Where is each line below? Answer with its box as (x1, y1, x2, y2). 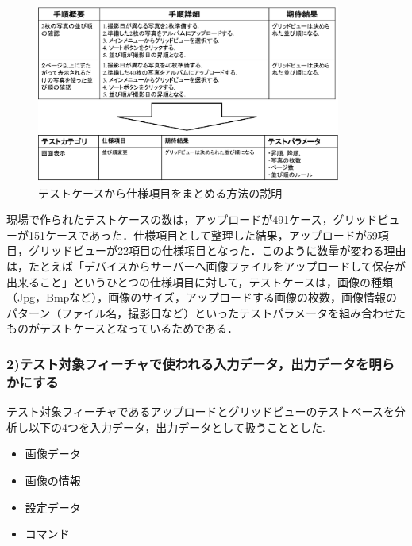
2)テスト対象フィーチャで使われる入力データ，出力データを (6, 353, 369, 373)
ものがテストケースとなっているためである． (6, 320, 239, 336)
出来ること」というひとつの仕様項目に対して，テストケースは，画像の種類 (6, 273, 393, 290)
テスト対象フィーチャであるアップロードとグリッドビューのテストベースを (6, 403, 395, 420)
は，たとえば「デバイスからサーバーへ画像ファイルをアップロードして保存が (6, 258, 406, 275)
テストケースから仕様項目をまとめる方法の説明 (38, 184, 283, 201)
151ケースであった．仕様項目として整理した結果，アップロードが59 (28, 226, 378, 243)
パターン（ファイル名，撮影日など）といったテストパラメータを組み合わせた (6, 304, 406, 321)
